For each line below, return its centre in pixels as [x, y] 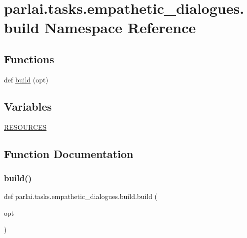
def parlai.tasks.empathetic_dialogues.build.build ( [81, 196]
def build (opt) [26, 79]
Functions [29, 59]
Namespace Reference [120, 27]
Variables [28, 106]
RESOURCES [25, 127]
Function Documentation [69, 153]
